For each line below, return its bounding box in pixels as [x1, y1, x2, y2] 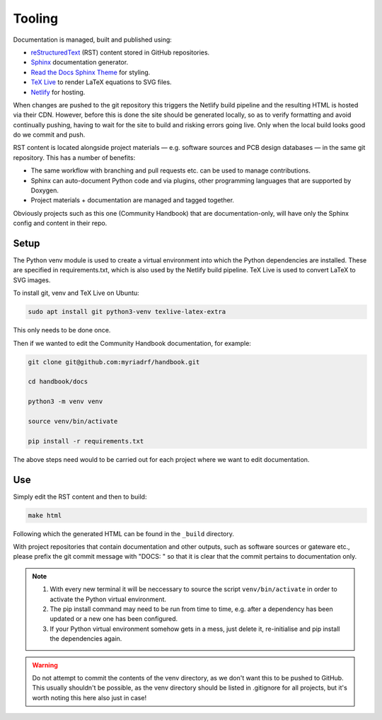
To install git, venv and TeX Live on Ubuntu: [13, 289, 139, 297]
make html [28, 511, 62, 519]
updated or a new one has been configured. [50, 615, 178, 623]
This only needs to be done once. [13, 326, 111, 335]
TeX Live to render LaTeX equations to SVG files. [30, 78, 173, 86]
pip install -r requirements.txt [28, 437, 144, 445]
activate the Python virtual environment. [50, 595, 166, 603]
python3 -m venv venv [28, 397, 103, 406]
